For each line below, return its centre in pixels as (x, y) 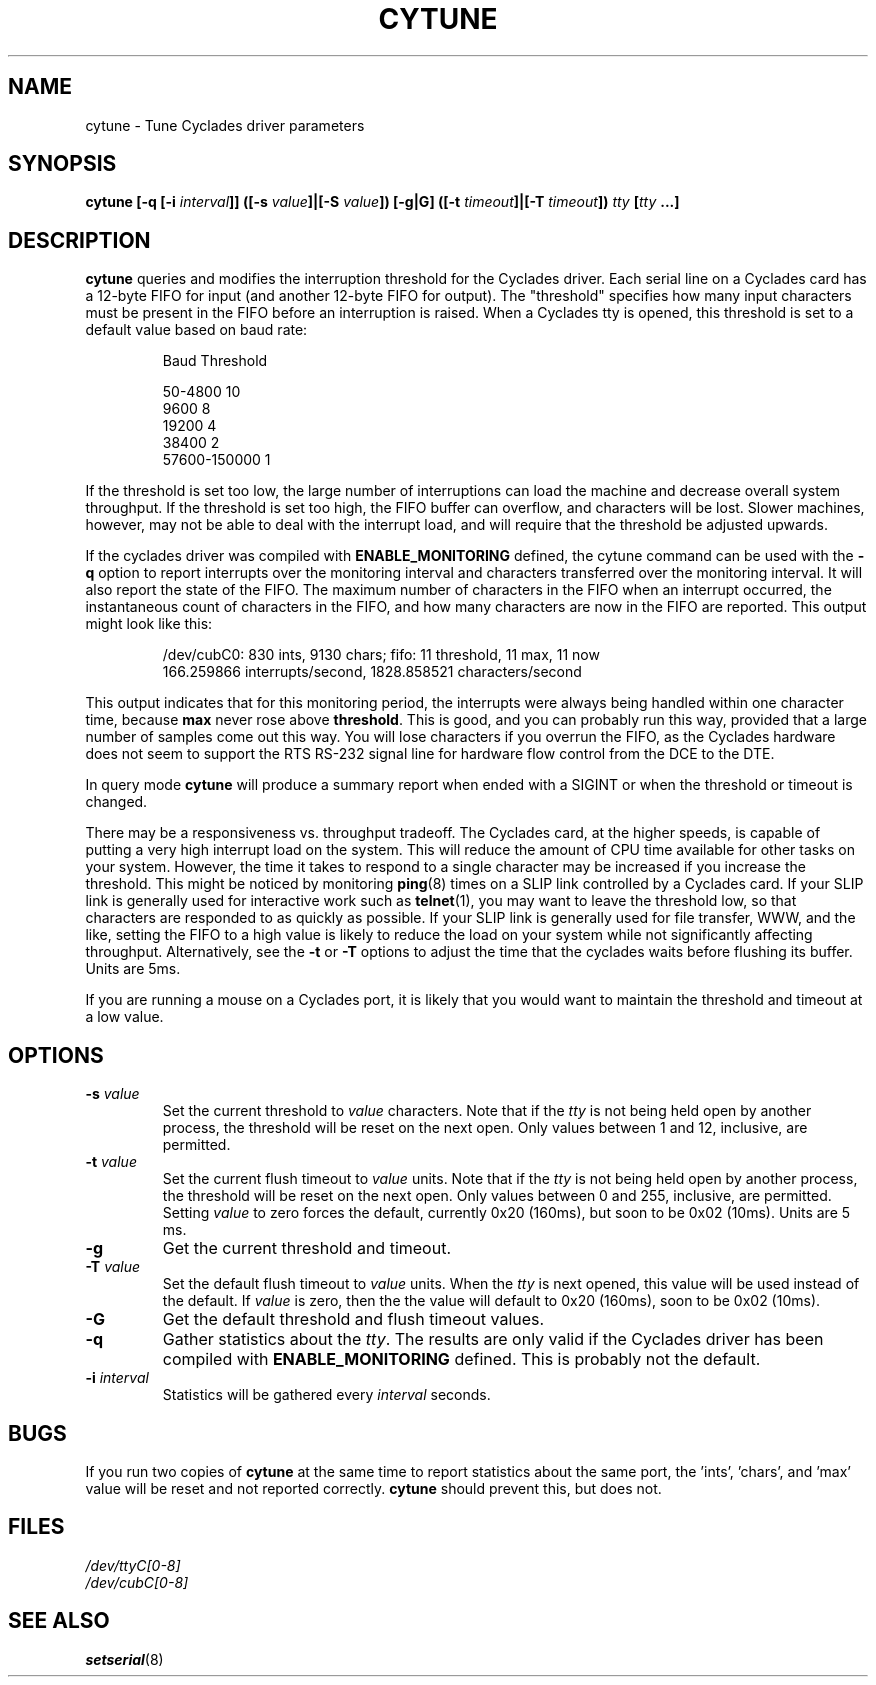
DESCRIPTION (79, 240)
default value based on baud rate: (196, 330)
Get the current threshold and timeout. (306, 1248)
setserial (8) (124, 1659)
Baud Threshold (215, 361)
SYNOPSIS (62, 164)
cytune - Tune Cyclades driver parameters (225, 125)
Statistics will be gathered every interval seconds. (326, 1395)
